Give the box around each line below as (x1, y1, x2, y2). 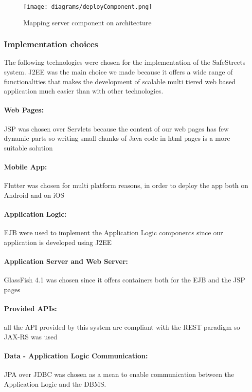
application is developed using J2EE (4, 237, 112, 247)
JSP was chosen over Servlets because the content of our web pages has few (4, 123, 229, 133)
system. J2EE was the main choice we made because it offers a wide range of (4, 67, 233, 77)
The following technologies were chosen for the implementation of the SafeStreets (4, 57, 246, 67)
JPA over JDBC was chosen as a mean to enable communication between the (4, 369, 234, 379)
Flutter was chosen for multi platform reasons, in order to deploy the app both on (4, 180, 249, 190)
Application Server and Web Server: (4, 256, 128, 266)
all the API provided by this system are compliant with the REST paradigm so (4, 322, 240, 332)
